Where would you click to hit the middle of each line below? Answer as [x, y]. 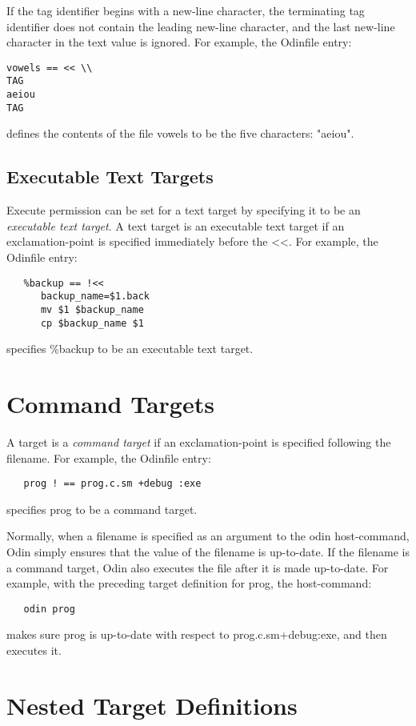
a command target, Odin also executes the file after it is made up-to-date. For [198, 567]
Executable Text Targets [110, 176]
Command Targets [110, 403]
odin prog [49, 609]
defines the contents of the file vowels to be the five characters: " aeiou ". [180, 133]
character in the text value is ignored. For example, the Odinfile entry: [179, 42]
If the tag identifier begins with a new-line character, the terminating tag [186, 10]
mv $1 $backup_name [92, 309]
